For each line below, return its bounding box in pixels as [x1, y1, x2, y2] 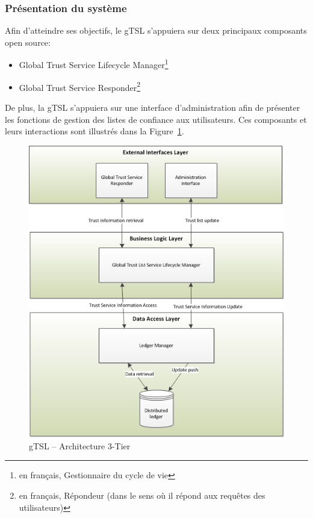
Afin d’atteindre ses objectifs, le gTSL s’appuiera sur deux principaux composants [5, 24, 307, 37]
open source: [5, 36, 51, 48]
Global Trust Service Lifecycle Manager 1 [19, 57, 169, 71]
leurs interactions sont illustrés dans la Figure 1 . [5, 125, 184, 137]
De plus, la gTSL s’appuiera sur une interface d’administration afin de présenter [5, 101, 300, 113]
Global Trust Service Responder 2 [19, 79, 141, 93]
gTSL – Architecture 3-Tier [29, 439, 131, 452]
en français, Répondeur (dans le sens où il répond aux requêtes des [19, 488, 265, 501]
